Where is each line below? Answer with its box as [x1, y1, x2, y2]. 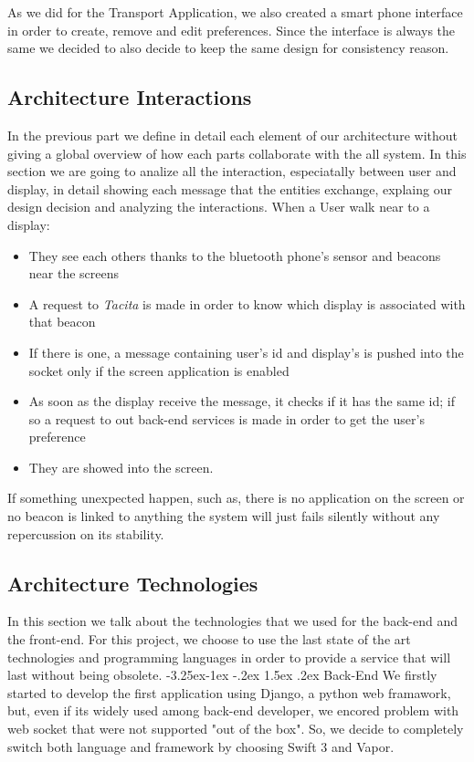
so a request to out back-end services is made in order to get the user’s [28, 409, 425, 428]
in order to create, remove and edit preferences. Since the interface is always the [7, 20, 456, 39]
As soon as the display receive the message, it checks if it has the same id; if [28, 391, 455, 411]
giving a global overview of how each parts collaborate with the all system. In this [7, 143, 467, 162]
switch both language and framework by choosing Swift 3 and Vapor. [7, 736, 395, 756]
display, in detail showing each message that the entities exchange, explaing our [7, 179, 452, 198]
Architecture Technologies [7, 569, 258, 597]
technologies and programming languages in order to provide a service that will [7, 647, 451, 666]
